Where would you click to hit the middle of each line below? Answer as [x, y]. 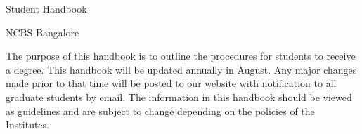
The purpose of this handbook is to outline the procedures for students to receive [181, 56]
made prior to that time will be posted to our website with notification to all [171, 83]
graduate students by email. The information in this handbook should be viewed [179, 96]
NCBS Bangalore [43, 32]
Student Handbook [46, 8]
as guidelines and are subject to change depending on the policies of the [160, 110]
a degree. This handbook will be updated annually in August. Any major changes [181, 69]
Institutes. [27, 125]
